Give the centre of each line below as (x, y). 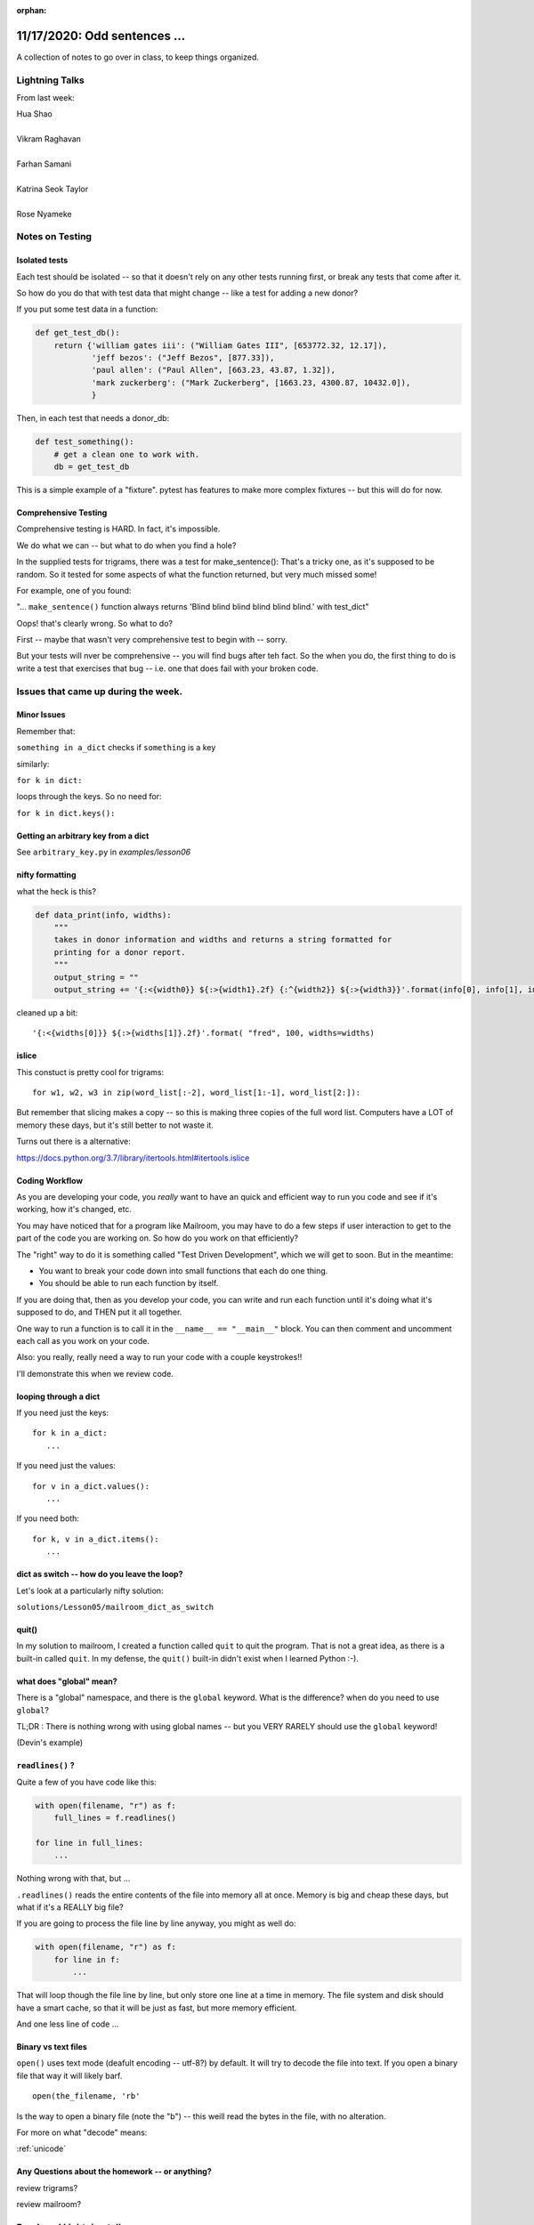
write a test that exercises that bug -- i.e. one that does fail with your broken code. (168, 668)
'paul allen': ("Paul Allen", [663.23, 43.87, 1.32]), (214, 370)
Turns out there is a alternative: (73, 1141)
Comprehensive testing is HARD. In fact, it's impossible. (118, 529)
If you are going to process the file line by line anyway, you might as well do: (156, 1923)
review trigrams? (47, 2188)
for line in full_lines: (89, 1843)
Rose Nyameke (44, 214)
